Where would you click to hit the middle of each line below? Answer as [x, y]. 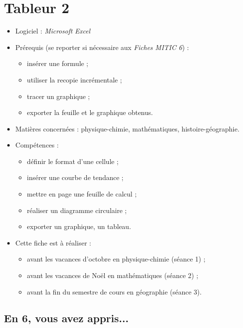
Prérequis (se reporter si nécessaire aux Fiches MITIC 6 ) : [102, 47]
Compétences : [37, 145]
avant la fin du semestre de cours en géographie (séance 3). [114, 291]
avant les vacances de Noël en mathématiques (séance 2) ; [113, 275]
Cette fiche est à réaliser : [53, 242]
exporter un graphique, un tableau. [79, 226]
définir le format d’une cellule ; [73, 161]
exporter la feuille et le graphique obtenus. [90, 112]
